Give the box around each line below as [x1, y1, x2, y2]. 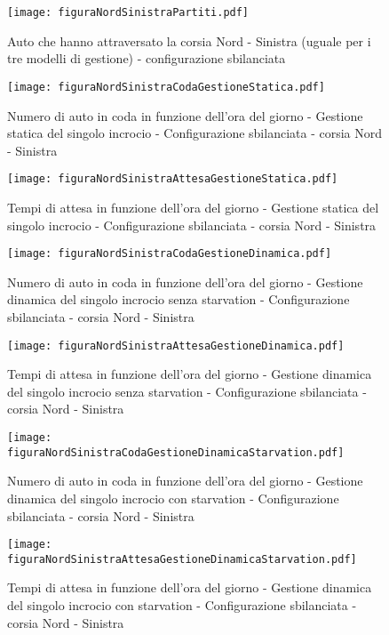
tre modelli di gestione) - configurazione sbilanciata [7, 49, 286, 68]
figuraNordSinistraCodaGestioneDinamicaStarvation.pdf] [7, 446, 345, 459]
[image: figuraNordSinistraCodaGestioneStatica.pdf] [7, 80, 325, 93]
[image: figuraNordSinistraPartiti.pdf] [7, 6, 250, 19]
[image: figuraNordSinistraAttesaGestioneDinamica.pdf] [7, 339, 345, 352]
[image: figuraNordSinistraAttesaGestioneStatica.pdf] [7, 173, 338, 186]
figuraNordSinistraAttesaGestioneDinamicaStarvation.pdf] [7, 552, 357, 566]
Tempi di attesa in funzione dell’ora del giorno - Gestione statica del [7, 197, 379, 216]
